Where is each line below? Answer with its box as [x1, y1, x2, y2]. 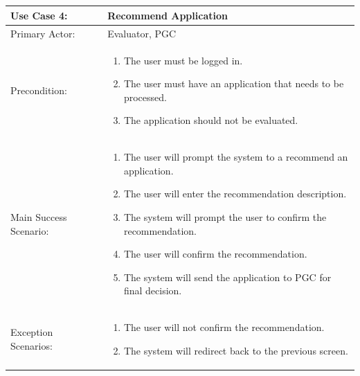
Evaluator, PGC [107, 26, 177, 40]
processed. [123, 89, 167, 104]
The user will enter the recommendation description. [123, 186, 347, 201]
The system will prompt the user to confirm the [123, 209, 327, 224]
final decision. [123, 283, 182, 298]
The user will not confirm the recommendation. [123, 320, 325, 334]
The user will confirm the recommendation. [123, 247, 307, 261]
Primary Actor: [10, 26, 75, 40]
